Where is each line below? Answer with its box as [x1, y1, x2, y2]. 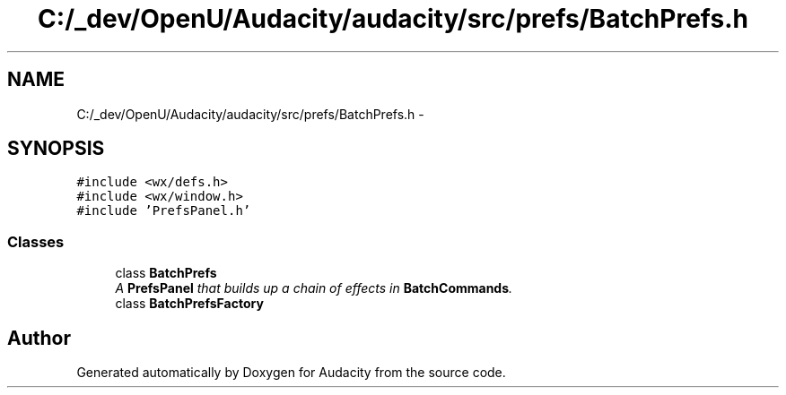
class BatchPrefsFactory [115, 296, 264, 312]
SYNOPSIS [7, 137, 105, 160]
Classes [7, 232, 65, 251]
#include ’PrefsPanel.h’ [76, 203, 251, 219]
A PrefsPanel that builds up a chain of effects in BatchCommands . [115, 280, 513, 296]
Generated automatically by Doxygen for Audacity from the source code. [76, 365, 506, 381]
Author [7, 326, 71, 349]
